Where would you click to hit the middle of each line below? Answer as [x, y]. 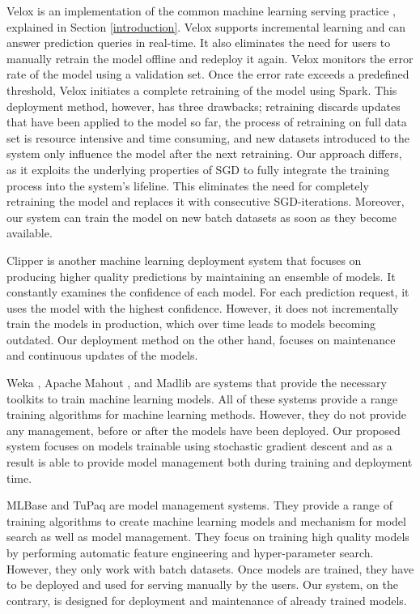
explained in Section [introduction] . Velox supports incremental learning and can [206, 26]
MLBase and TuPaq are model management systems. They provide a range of [199, 505]
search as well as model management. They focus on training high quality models [208, 537]
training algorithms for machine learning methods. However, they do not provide [206, 414]
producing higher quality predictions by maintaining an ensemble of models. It [201, 276]
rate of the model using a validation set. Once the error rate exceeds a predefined [208, 74]
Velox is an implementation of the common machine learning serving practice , [201, 11]
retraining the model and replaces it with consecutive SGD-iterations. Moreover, [206, 201]
